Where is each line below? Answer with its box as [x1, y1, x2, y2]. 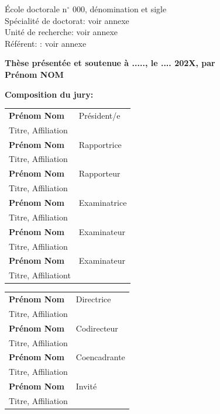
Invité [75, 380, 97, 392]
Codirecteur [75, 322, 118, 334]
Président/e [78, 109, 121, 121]
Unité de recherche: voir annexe [5, 26, 118, 38]
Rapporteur [78, 167, 121, 180]
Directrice [75, 293, 111, 305]
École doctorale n [5, 3, 67, 15]
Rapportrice [78, 138, 122, 150]
